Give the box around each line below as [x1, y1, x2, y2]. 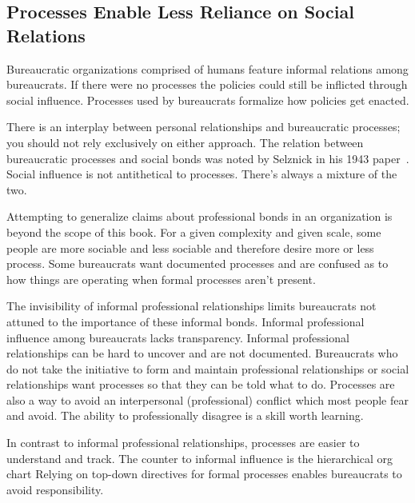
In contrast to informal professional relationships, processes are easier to [6, 434, 360, 451]
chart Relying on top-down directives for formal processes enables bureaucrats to [6, 465, 402, 482]
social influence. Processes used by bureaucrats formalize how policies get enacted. [6, 91, 409, 108]
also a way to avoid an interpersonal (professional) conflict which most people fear [6, 391, 409, 408]
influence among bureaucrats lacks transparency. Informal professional [6, 329, 349, 345]
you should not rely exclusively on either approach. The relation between [6, 134, 364, 150]
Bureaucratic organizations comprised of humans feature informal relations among [6, 60, 409, 77]
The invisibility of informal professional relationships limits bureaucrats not [6, 297, 377, 314]
